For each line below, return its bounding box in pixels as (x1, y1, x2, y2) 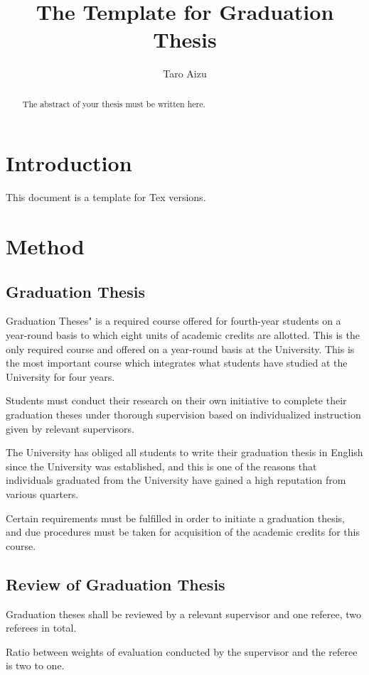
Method (6, 232, 85, 261)
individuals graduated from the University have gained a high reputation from (6, 472, 346, 487)
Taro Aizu (163, 66, 207, 81)
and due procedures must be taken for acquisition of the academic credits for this (6, 524, 360, 539)
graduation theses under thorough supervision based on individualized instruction (6, 407, 361, 422)
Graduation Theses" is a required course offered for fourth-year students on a (6, 313, 341, 328)
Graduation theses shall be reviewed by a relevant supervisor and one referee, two (6, 606, 362, 621)
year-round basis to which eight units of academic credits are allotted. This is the (6, 328, 360, 342)
